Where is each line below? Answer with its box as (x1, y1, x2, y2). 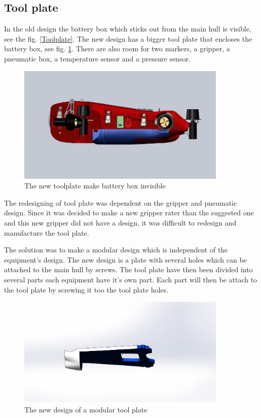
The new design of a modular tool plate (24, 404, 147, 414)
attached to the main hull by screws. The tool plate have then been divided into (4, 264, 253, 275)
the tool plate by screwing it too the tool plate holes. (4, 284, 169, 295)
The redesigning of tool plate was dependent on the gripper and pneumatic (4, 197, 237, 208)
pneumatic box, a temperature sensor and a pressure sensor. (4, 53, 191, 63)
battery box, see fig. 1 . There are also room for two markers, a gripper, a (4, 43, 230, 54)
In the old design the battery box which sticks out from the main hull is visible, (4, 23, 251, 34)
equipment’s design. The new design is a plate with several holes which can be (4, 254, 247, 265)
